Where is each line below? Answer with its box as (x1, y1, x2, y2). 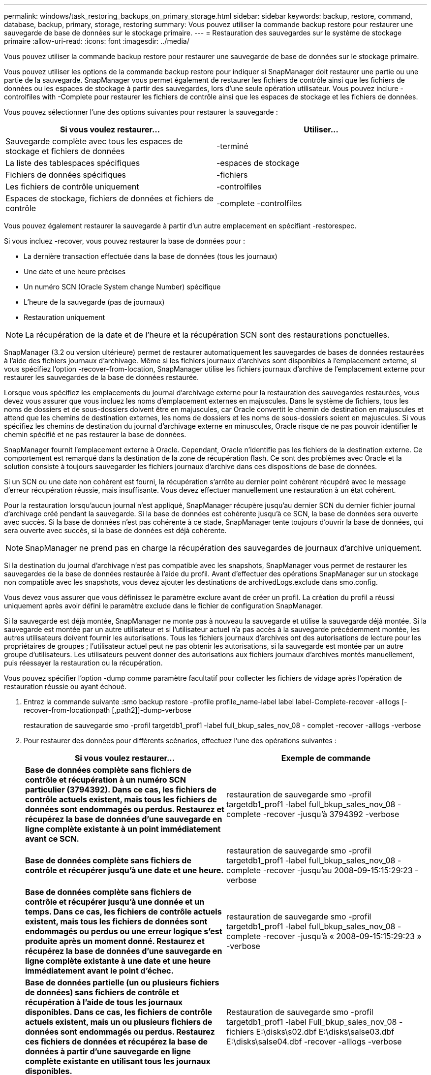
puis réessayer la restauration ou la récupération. (4, 659, 163, 667)
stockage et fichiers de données (5, 146, 125, 156)
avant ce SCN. (25, 834, 79, 844)
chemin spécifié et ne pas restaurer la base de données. (4, 430, 186, 439)
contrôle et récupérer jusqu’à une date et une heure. (25, 865, 224, 875)
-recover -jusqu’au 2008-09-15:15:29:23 (263, 865, 413, 875)
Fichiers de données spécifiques (5, 170, 126, 180)
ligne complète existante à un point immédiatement (25, 824, 221, 834)
